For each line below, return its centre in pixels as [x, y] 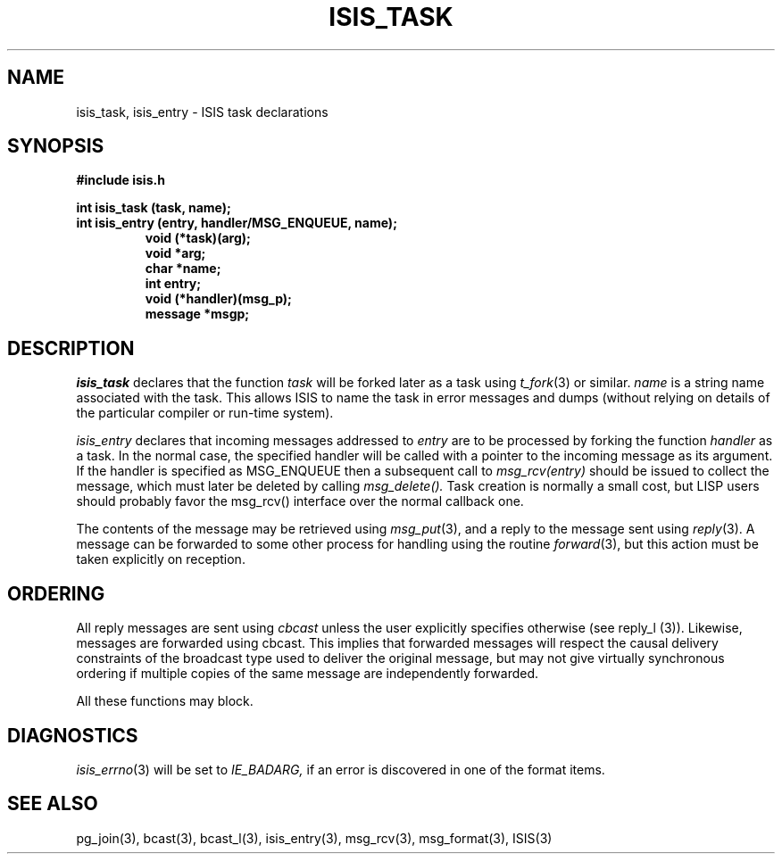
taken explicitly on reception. [161, 559]
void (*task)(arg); [198, 238]
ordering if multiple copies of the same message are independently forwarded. [308, 674]
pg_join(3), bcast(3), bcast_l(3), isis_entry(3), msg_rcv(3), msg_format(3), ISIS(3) [314, 838]
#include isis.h [121, 180]
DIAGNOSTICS [73, 735]
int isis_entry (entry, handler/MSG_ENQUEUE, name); [237, 223]
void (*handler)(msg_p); [218, 299]
